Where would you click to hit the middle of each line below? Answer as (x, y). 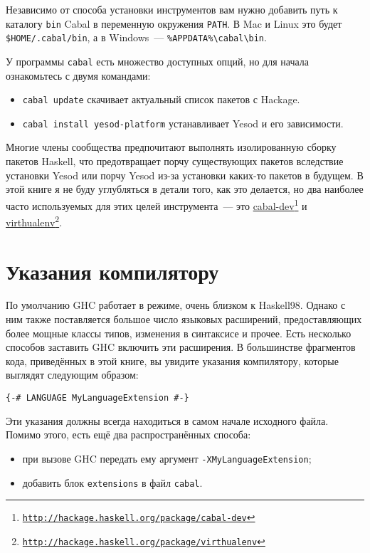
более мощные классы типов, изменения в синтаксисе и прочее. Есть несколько (179, 333)
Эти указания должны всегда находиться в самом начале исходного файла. (167, 420)
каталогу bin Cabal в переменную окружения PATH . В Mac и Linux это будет (174, 23)
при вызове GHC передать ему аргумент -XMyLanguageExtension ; (167, 458)
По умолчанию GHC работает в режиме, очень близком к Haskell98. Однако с (176, 305)
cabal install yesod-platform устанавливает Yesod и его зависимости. (183, 123)
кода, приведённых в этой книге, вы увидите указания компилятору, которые (172, 360)
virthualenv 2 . (34, 221)
